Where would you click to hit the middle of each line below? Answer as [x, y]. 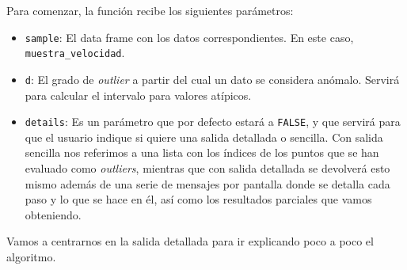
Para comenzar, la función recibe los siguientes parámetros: [150, 10]
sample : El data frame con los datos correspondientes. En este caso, [189, 37]
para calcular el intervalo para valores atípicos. [138, 95]
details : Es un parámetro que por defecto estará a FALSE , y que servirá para [213, 122]
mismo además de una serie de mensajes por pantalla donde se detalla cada [207, 183]
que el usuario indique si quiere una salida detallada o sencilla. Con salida [204, 137]
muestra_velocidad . [75, 53]
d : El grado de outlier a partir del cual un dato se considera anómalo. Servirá [212, 79]
